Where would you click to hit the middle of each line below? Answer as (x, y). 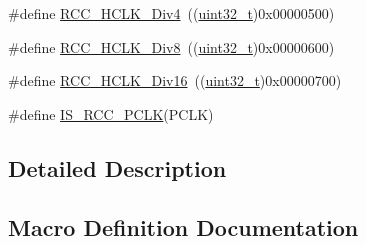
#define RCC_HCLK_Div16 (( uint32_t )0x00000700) (175, 80)
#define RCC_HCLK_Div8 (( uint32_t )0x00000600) (171, 46)
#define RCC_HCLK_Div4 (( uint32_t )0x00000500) (171, 13)
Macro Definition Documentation (183, 226)
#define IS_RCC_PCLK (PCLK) (111, 113)
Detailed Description (117, 167)
